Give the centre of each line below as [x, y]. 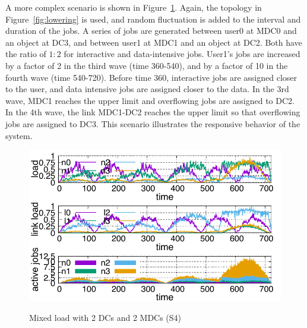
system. [19, 135]
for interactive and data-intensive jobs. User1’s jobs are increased [182, 54]
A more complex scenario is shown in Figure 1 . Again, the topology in [134, 7]
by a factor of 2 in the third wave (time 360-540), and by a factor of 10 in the [147, 65]
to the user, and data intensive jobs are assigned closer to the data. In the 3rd [147, 89]
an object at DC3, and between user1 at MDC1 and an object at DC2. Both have [154, 42]
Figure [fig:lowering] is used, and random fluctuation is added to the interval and [153, 19]
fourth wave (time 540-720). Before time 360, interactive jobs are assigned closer [151, 77]
